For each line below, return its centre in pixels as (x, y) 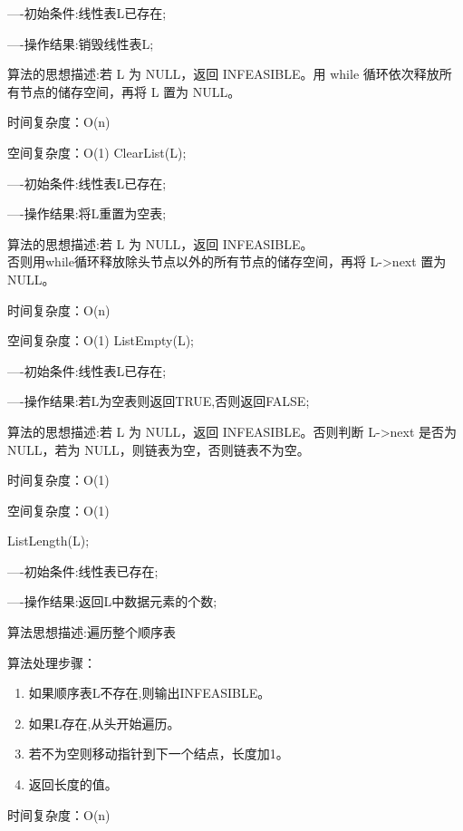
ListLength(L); (48, 541)
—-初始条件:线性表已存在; (83, 570)
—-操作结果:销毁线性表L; (81, 43)
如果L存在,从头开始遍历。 (104, 723)
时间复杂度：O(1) (58, 480)
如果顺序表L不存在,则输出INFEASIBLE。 (150, 693)
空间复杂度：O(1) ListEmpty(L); (101, 340)
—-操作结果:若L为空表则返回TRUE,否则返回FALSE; (159, 401)
